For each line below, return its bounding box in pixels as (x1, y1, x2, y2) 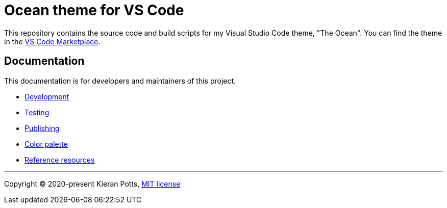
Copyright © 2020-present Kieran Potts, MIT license (4, 179, 181, 188)
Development (24, 92, 69, 101)
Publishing (24, 123, 60, 133)
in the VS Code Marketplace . (4, 37, 101, 46)
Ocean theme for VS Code (4, 2, 184, 19)
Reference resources (24, 155, 95, 164)
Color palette (24, 139, 68, 148)
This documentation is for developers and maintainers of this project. (4, 76, 236, 85)
